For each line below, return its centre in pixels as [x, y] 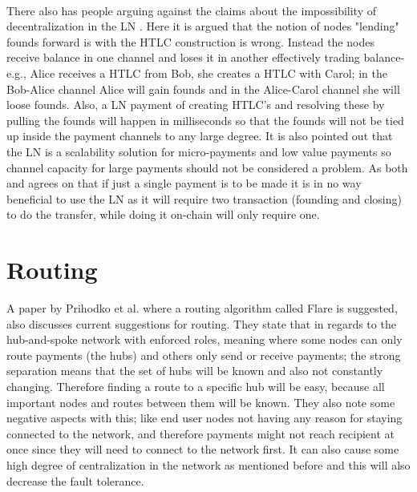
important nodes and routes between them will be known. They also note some [201, 402]
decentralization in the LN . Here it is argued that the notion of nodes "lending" [203, 26]
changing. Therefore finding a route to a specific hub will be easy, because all [196, 386]
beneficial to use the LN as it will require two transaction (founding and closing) [204, 198]
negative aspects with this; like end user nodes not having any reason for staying [204, 418]
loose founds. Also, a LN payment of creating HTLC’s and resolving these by [196, 105]
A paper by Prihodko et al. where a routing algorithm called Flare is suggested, [202, 308]
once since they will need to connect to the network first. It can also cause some [203, 449]
